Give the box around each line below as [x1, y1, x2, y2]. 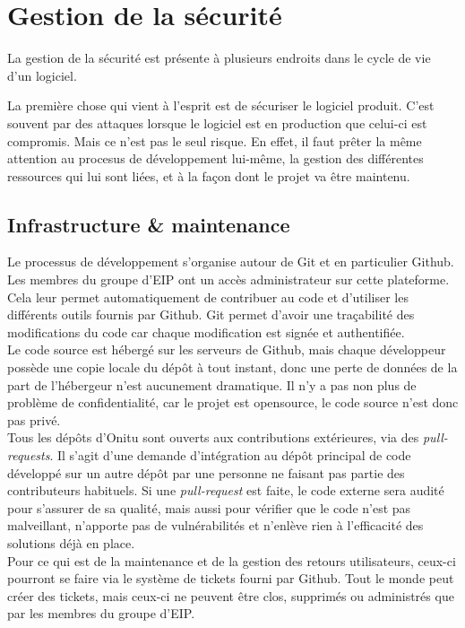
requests [7, 446, 50, 465]
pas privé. [7, 410, 61, 429]
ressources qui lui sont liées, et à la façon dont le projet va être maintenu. [7, 166, 410, 185]
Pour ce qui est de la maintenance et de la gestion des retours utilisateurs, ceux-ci [7, 551, 456, 570]
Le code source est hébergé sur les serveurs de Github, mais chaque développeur [7, 340, 446, 359]
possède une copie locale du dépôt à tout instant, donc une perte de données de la [7, 358, 458, 377]
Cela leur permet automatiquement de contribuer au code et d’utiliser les [7, 287, 409, 306]
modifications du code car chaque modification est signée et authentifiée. [7, 322, 405, 341]
